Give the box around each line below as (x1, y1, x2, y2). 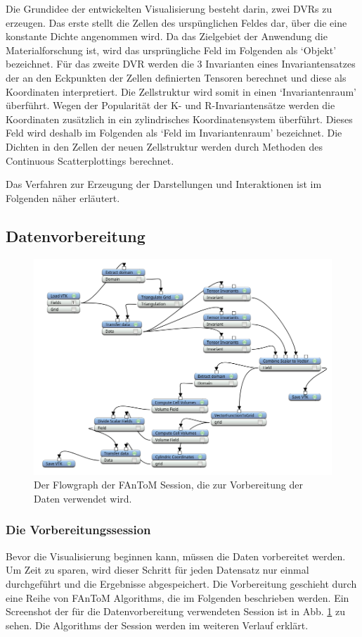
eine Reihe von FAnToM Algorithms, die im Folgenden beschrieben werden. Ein (6, 590, 349, 605)
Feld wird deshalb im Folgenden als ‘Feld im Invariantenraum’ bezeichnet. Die (6, 125, 342, 140)
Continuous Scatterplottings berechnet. (6, 153, 174, 168)
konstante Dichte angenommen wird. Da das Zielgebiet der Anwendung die (6, 29, 328, 44)
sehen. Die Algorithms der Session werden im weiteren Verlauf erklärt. (6, 617, 309, 632)
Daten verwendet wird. (34, 491, 132, 505)
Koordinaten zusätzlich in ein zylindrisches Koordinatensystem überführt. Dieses (6, 111, 353, 126)
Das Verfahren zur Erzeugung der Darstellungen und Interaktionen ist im (6, 177, 322, 191)
